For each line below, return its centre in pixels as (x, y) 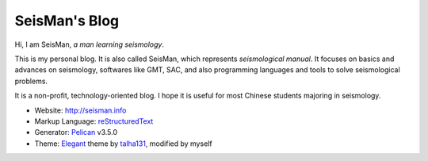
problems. (31, 81)
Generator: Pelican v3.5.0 (76, 132)
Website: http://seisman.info (80, 110)
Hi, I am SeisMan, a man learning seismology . (90, 44)
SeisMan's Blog (67, 21)
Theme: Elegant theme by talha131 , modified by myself (124, 144)
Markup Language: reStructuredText (94, 121)
